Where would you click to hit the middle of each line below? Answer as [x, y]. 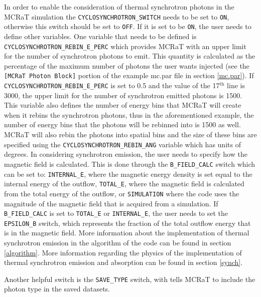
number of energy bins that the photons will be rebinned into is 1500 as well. [122, 124]
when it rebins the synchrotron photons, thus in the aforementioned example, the [129, 114]
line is [236, 85]
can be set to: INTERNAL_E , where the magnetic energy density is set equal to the [128, 174]
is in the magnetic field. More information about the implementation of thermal [127, 233]
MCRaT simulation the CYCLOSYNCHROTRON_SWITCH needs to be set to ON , [117, 16]
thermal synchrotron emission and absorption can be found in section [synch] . [123, 262]
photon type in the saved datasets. [57, 289]
